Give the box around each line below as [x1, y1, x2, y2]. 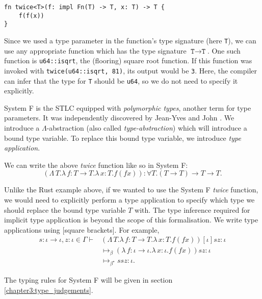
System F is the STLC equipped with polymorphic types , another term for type [4, 102, 251, 113]
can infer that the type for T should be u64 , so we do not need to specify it [4, 75, 238, 86]
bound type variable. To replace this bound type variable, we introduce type [4, 132, 241, 143]
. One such [207, 45, 241, 56]
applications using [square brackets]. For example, [4, 224, 160, 235]
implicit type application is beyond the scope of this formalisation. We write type [4, 214, 258, 225]
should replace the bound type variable [4, 204, 126, 215]
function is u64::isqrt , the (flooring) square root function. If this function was [4, 55, 252, 66]
